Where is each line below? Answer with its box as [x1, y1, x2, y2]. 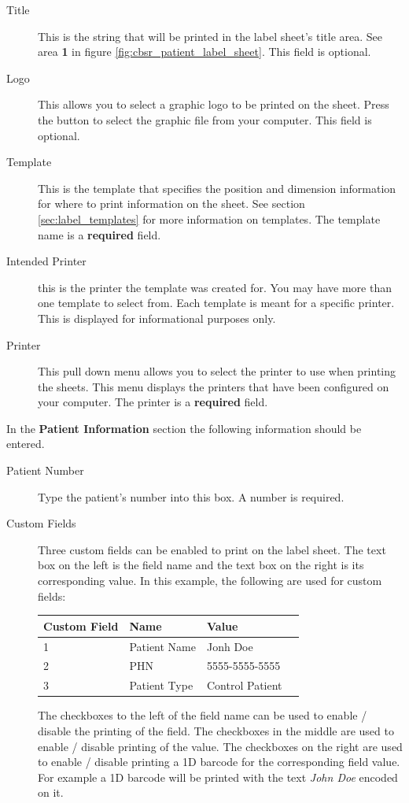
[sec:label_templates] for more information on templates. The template [38, 210, 381, 227]
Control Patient [207, 677, 282, 694]
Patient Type [129, 677, 193, 694]
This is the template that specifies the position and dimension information [38, 179, 396, 196]
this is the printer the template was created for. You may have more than [38, 279, 392, 295]
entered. [6, 435, 45, 452]
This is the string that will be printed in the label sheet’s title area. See [38, 28, 382, 44]
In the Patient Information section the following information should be [6, 420, 362, 436]
